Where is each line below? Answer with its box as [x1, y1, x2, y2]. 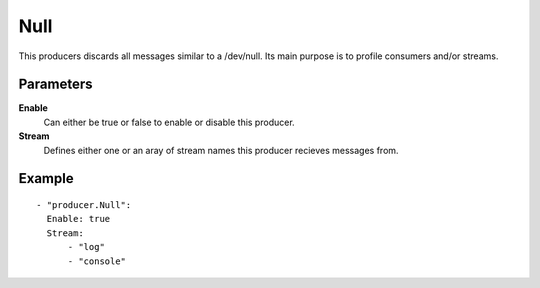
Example [18, 170, 74, 187]
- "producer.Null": [36, 200, 132, 211]
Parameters [18, 76, 93, 93]
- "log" [67, 241, 105, 253]
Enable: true [46, 213, 111, 225]
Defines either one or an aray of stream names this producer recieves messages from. [43, 144, 399, 156]
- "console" [67, 255, 127, 267]
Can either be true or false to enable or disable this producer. [43, 116, 295, 128]
